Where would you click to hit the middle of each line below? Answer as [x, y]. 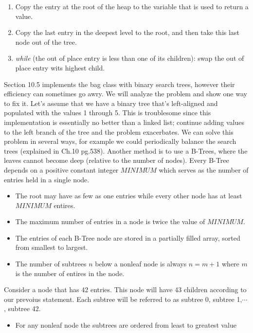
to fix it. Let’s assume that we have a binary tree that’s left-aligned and [111, 103]
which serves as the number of [204, 169]
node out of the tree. [46, 42]
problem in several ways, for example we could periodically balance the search [120, 141]
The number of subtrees [51, 264]
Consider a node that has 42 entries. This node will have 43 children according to [125, 289]
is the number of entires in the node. [70, 273]
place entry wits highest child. [60, 67]
